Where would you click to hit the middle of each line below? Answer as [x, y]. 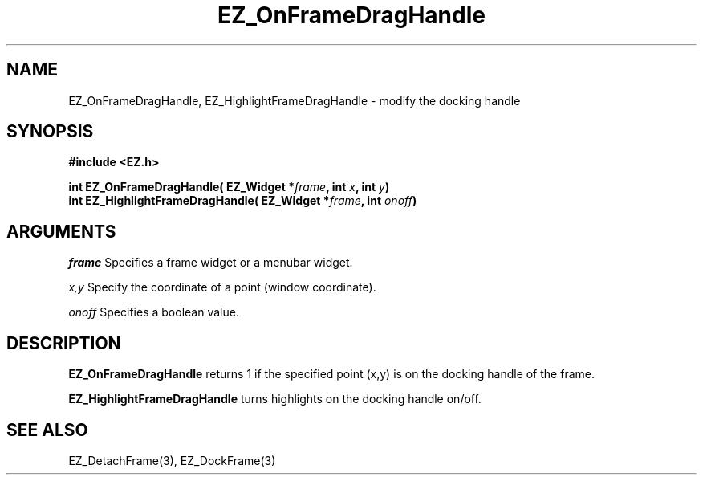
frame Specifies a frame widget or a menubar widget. [211, 263]
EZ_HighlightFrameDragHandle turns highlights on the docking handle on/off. [275, 399]
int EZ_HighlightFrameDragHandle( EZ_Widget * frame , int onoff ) [243, 201]
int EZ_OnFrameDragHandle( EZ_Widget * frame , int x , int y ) [229, 187]
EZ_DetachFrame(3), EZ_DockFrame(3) [172, 460]
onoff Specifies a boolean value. [154, 312]
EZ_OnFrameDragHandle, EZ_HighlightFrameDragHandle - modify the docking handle [295, 100]
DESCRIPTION [64, 343]
